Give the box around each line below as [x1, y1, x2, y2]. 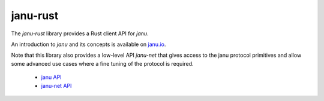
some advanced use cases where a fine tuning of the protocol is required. [11, 60, 194, 67]
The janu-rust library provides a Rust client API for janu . [11, 30, 149, 37]
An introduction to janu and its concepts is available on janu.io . [11, 41, 166, 48]
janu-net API [41, 82, 72, 89]
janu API [41, 74, 62, 81]
